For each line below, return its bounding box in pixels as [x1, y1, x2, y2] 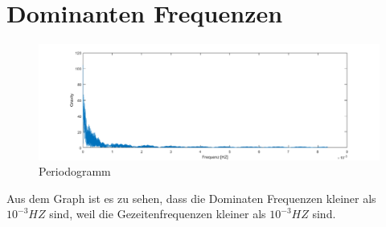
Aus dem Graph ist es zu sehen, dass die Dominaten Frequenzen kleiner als [6, 189, 376, 206]
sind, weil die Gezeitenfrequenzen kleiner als [49, 205, 266, 222]
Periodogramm [39, 163, 111, 180]
